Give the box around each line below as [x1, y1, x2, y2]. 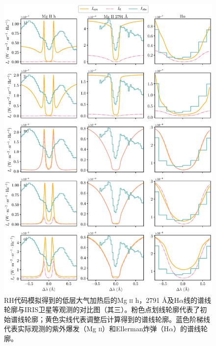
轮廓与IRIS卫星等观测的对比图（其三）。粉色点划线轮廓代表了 [4, 304, 200, 315]
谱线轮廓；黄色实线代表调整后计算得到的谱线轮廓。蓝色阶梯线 [10, 314, 210, 324]
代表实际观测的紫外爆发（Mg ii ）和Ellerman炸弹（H [4, 323, 169, 334]
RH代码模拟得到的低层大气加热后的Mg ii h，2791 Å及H [4, 294, 179, 305]
